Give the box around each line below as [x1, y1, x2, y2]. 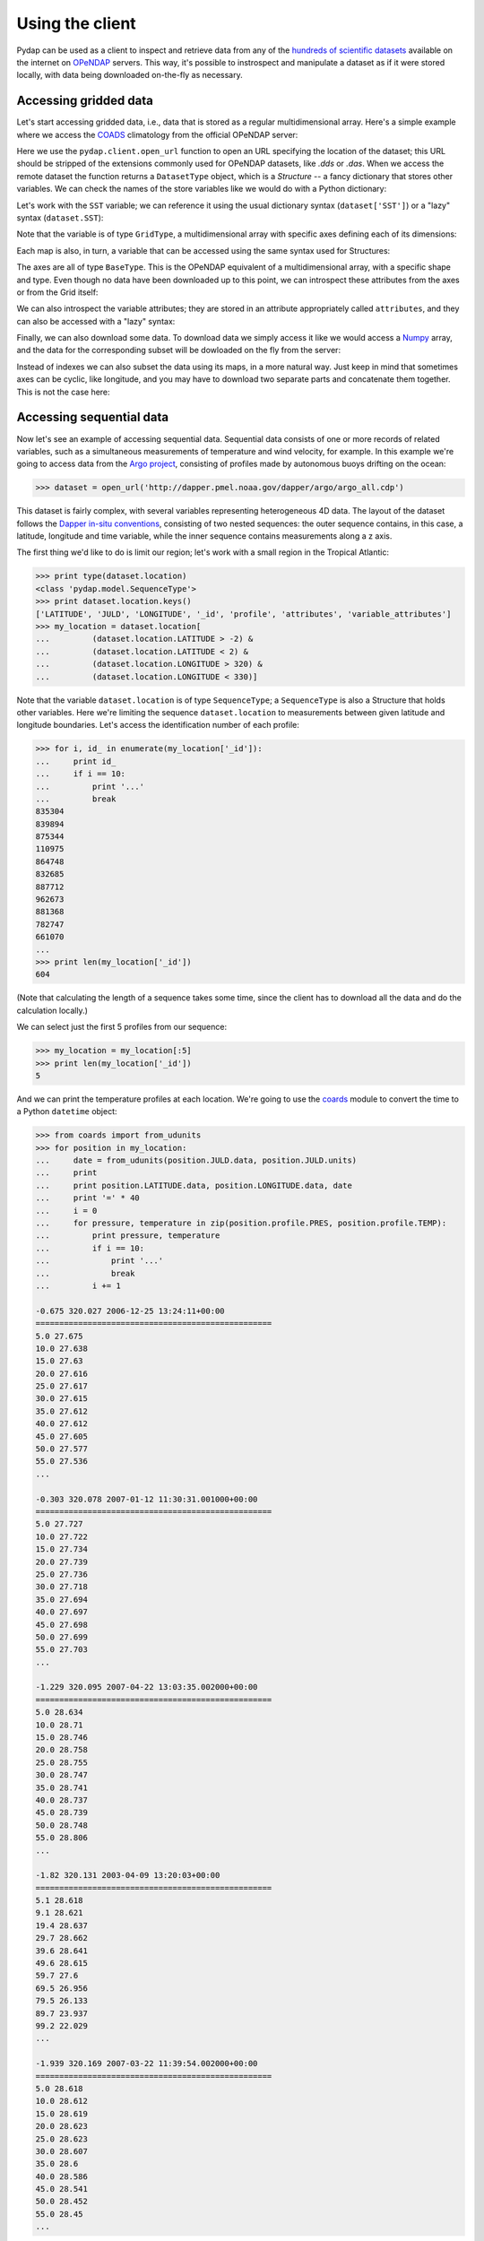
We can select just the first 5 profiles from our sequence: [16, 1022, 228, 1033]
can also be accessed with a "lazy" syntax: [16, 316, 176, 326]
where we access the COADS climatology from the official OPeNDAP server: [16, 129, 298, 140]
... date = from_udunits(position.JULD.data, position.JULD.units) [35, 1155, 358, 1165]
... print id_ [35, 756, 117, 766]
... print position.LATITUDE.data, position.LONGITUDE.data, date [35, 1180, 353, 1190]
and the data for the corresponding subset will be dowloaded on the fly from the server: [16, 345, 341, 356]
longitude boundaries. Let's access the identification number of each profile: [16, 720, 300, 731]
